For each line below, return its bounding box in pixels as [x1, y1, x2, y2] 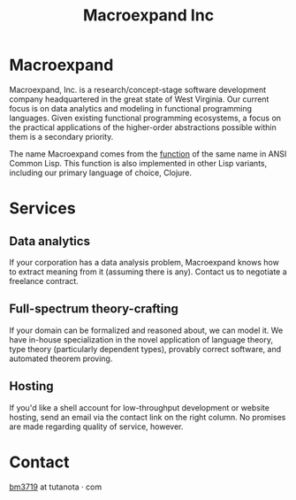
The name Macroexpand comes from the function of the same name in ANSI [9, 148, 287, 159]
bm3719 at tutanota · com [9, 481, 102, 492]
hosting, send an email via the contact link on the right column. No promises [9, 412, 286, 422]
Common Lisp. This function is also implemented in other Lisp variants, [9, 158, 268, 168]
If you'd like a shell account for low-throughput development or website [9, 402, 269, 412]
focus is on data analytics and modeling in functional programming [9, 103, 253, 113]
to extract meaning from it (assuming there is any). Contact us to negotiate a [9, 266, 287, 277]
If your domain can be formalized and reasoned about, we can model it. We [9, 325, 284, 335]
